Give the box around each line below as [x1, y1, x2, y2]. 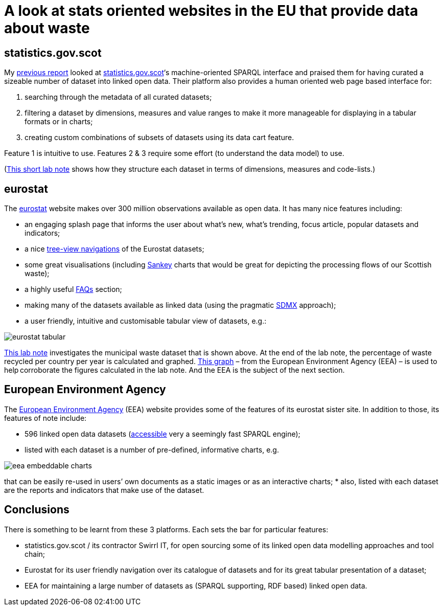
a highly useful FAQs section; [25, 285, 122, 294]
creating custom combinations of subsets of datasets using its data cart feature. [25, 133, 294, 142]
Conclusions [4, 503, 69, 516]
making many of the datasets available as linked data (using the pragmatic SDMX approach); [25, 301, 336, 310]
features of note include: [4, 413, 87, 422]
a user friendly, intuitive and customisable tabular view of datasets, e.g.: [25, 317, 267, 326]
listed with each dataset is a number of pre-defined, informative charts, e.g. [25, 445, 279, 454]
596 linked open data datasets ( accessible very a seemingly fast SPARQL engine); [25, 429, 300, 438]
